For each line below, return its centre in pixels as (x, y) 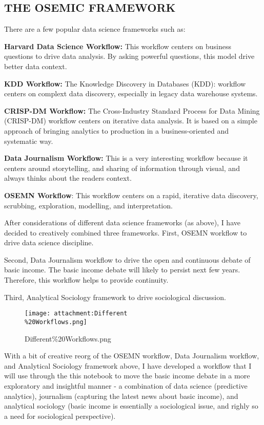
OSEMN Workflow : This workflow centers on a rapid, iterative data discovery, (131, 195)
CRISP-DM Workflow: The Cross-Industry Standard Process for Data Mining (132, 110)
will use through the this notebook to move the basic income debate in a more (127, 376)
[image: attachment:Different (76, 314)
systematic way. (29, 141)
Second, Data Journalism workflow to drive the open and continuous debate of (127, 259)
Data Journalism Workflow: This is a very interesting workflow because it (126, 158)
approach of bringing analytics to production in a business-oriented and (117, 130)
